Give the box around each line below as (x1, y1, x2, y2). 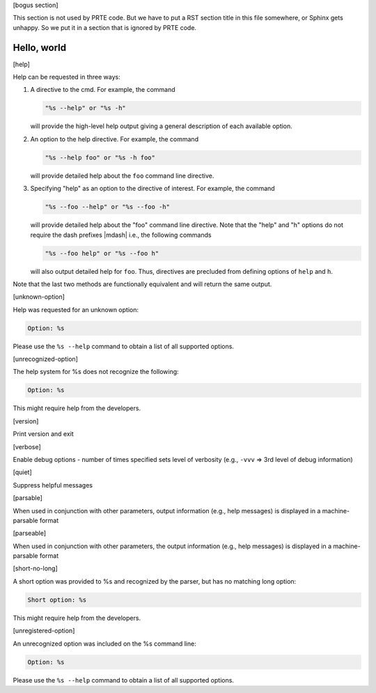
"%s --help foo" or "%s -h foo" (45, 153, 156, 162)
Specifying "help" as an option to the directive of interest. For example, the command (30, 185, 275, 193)
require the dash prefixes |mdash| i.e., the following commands (30, 231, 212, 239)
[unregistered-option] (13, 627, 75, 635)
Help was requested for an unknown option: (13, 305, 139, 313)
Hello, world (13, 42, 67, 54)
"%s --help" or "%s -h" (45, 104, 127, 112)
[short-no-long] (13, 564, 58, 573)
